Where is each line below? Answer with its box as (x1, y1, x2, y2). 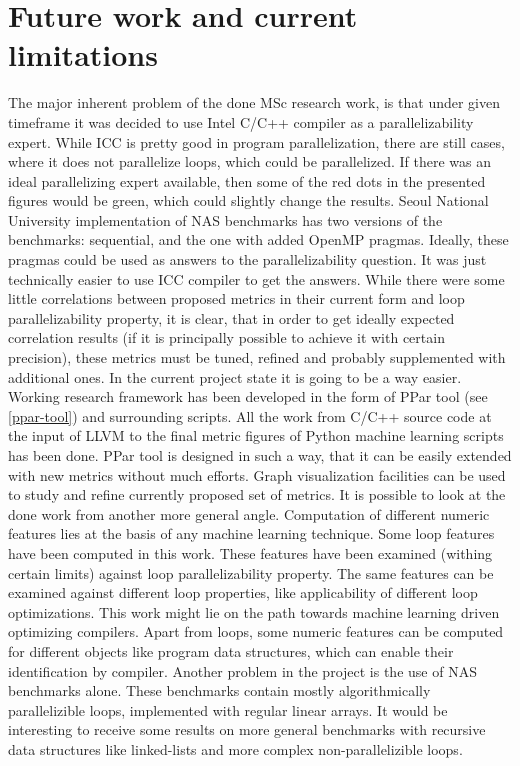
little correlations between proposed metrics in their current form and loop (8, 288, 465, 309)
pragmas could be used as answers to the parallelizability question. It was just (8, 249, 487, 270)
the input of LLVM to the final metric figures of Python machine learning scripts (8, 425, 504, 446)
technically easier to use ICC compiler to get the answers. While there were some (8, 268, 505, 289)
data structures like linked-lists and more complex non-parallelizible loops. (8, 738, 463, 759)
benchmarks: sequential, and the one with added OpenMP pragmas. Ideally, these (8, 229, 509, 250)
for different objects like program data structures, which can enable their (8, 640, 454, 661)
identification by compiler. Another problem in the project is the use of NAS (8, 660, 477, 681)
